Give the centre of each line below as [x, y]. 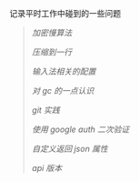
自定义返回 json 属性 [70, 149]
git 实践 [46, 110]
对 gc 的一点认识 [63, 91]
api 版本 [47, 168]
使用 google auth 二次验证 [80, 129]
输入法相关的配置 [64, 71]
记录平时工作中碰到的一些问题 [65, 13]
